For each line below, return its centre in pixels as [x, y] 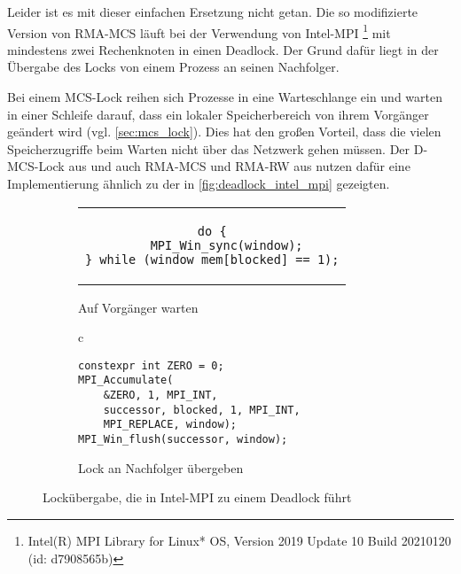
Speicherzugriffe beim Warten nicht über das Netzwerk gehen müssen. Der [209, 148]
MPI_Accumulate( [126, 380]
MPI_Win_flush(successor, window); [183, 440]
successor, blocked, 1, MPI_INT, [202, 410]
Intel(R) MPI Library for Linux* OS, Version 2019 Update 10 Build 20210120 [239, 540]
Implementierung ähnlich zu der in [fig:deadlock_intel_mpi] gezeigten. [199, 183]
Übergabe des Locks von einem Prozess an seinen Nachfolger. [173, 67]
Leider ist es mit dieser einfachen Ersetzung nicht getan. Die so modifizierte [213, 12]
